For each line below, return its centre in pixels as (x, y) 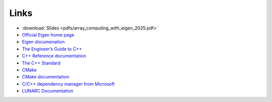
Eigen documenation (43, 42)
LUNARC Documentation (48, 91)
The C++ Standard (41, 63)
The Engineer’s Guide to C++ (52, 49)
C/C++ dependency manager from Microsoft (68, 84)
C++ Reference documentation (54, 56)
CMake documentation (46, 77)
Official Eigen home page (48, 34)
